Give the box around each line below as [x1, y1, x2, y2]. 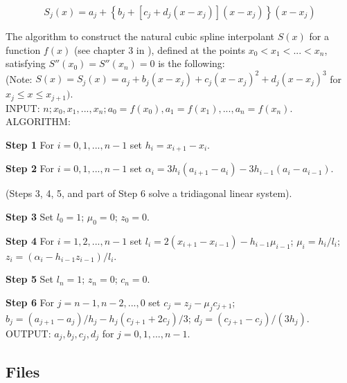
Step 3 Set [6, 209, 54, 223]
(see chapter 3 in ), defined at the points [73, 42, 246, 57]
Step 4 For [6, 233, 55, 247]
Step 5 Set [6, 272, 54, 286]
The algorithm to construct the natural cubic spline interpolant [6, 29, 275, 43]
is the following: [158, 56, 225, 71]
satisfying [6, 56, 46, 71]
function [6, 42, 41, 57]
